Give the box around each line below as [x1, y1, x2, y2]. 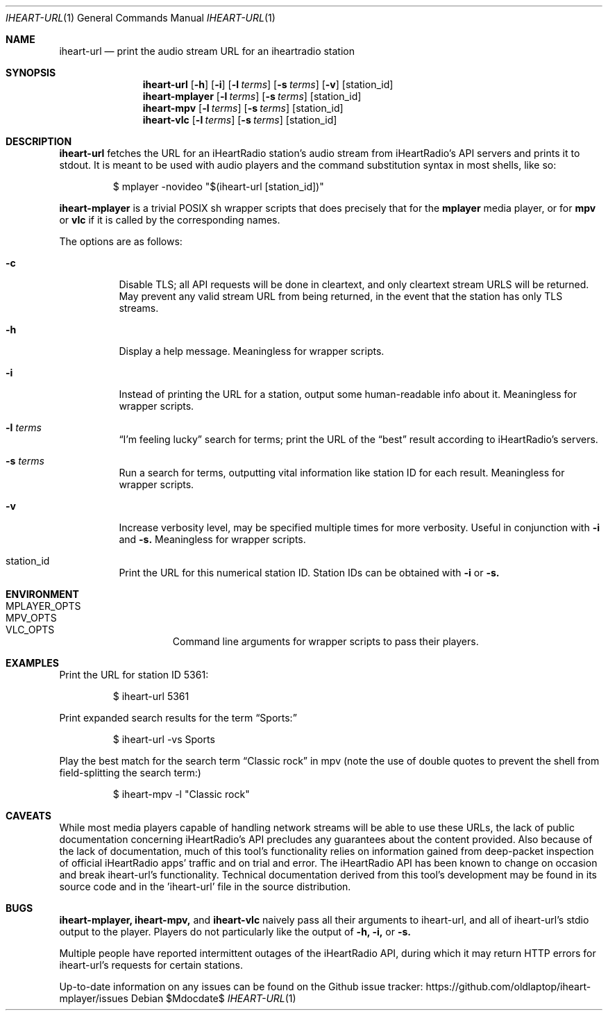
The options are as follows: [59, 235, 183, 247]
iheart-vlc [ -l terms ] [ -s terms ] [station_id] [142, 114, 337, 126]
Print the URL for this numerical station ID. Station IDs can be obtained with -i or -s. [119, 567, 500, 578]
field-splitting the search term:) [59, 767, 201, 778]
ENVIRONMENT [6, 588, 79, 600]
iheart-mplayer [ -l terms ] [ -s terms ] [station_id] [142, 90, 362, 102]
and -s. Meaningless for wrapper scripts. [119, 533, 306, 545]
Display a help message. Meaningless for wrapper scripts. [119, 345, 385, 357]
